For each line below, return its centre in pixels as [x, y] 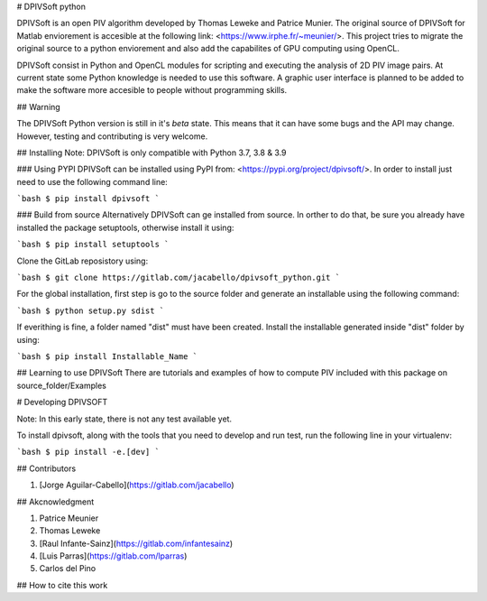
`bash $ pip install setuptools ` [93, 245]
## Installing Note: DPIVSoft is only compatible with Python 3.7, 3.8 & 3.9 [152, 153]
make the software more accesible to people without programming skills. [152, 90]
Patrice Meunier [69, 518]
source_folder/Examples [62, 385]
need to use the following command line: [92, 181]
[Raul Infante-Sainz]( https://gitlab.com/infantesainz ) [136, 543]
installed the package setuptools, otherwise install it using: [125, 227]
